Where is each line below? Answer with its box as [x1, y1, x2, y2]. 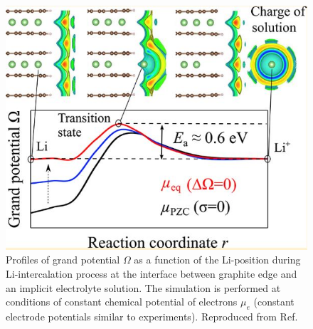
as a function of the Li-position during [134, 252, 301, 267]
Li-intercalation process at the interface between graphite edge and [6, 266, 297, 281]
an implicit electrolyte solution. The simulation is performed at [6, 280, 281, 295]
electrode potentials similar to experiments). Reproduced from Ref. [6, 309, 298, 324]
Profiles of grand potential [6, 252, 120, 267]
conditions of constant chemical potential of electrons [6, 294, 238, 309]
